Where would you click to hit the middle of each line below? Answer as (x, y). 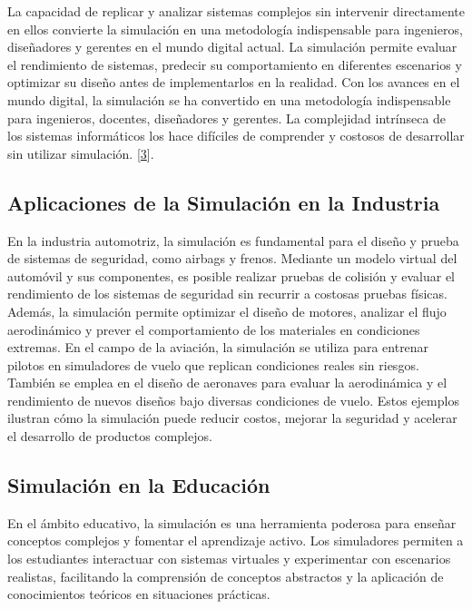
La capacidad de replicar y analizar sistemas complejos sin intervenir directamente (236, 11)
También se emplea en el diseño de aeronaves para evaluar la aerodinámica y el (227, 383)
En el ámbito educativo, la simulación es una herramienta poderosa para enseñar (232, 522)
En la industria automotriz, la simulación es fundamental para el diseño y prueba (233, 240)
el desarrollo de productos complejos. (110, 436)
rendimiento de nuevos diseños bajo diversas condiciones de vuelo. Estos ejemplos (233, 400)
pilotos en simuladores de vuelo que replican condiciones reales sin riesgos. (213, 364)
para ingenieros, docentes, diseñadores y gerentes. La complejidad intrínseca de (227, 118)
